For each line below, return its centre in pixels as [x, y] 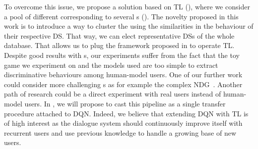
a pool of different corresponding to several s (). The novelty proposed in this [121, 16]
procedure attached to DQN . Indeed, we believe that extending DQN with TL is [126, 113]
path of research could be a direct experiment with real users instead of [113, 94]
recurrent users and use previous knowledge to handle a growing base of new [120, 132]
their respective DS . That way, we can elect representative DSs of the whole [119, 35]
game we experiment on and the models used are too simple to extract [111, 65]
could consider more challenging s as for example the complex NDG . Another [123, 84]
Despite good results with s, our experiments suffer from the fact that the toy [122, 55]
